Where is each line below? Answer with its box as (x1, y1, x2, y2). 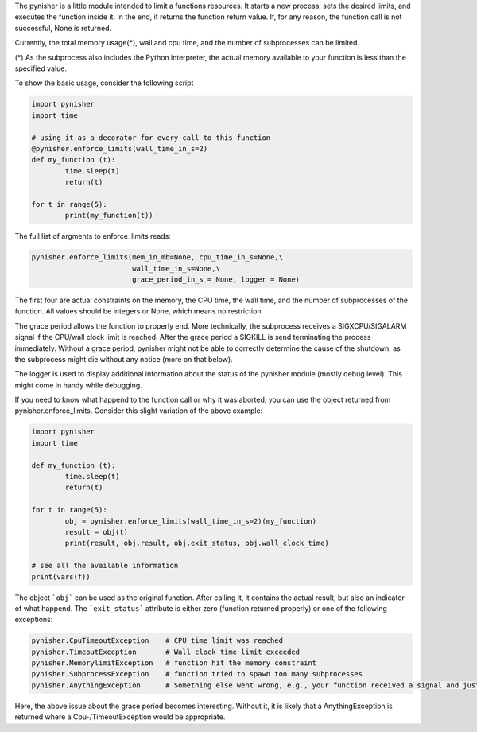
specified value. (14, 64, 68, 73)
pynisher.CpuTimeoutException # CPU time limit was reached (31, 637, 284, 645)
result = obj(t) (64, 528, 129, 536)
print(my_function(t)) (64, 211, 154, 220)
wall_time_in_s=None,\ (131, 263, 220, 273)
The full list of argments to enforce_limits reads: (14, 232, 171, 241)
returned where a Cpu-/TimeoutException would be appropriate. (14, 712, 226, 722)
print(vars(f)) (31, 572, 91, 581)
